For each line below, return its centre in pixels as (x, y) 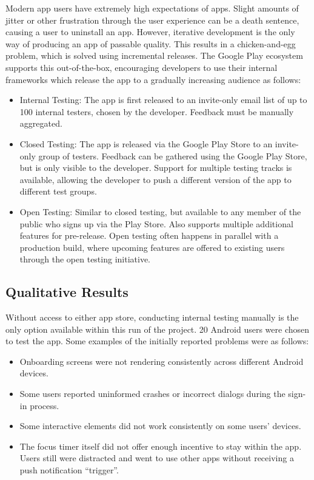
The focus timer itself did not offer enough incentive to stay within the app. (161, 446)
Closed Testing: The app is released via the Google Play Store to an (146, 143)
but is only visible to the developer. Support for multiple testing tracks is (156, 168)
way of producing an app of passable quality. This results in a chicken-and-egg (151, 43)
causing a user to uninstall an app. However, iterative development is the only (150, 32)
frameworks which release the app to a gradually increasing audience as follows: (153, 79)
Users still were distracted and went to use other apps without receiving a (157, 458)
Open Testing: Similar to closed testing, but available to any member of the (160, 211)
